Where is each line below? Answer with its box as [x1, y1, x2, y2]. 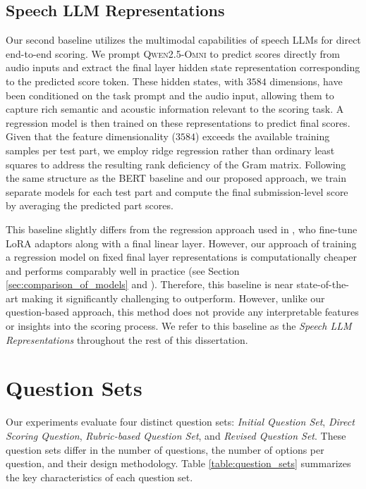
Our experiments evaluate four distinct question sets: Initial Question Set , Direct [6, 414, 355, 429]
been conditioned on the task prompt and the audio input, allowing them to [6, 87, 334, 102]
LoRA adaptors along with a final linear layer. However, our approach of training [6, 235, 357, 250]
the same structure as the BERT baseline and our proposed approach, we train [6, 171, 347, 185]
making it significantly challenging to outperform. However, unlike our [21, 290, 325, 305]
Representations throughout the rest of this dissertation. [6, 332, 248, 347]
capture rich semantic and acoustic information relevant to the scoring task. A [6, 101, 344, 116]
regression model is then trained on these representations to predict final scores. [6, 115, 350, 130]
